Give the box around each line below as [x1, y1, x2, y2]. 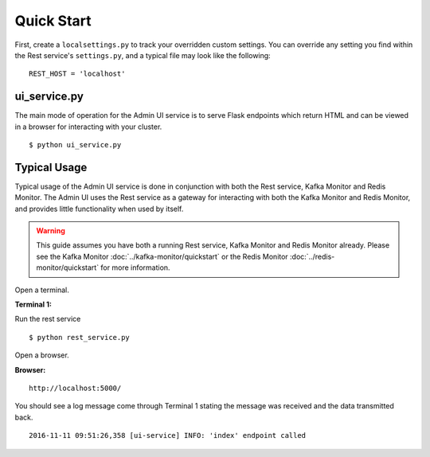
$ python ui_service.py [29, 140, 122, 150]
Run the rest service [14, 314, 81, 324]
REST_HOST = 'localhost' [29, 69, 126, 79]
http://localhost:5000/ [29, 384, 122, 393]
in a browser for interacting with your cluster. [14, 122, 162, 131]
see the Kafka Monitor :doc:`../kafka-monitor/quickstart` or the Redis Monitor [36, 252, 288, 261]
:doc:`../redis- [289, 252, 335, 261]
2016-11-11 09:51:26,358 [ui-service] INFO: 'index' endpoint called [29, 431, 307, 440]
